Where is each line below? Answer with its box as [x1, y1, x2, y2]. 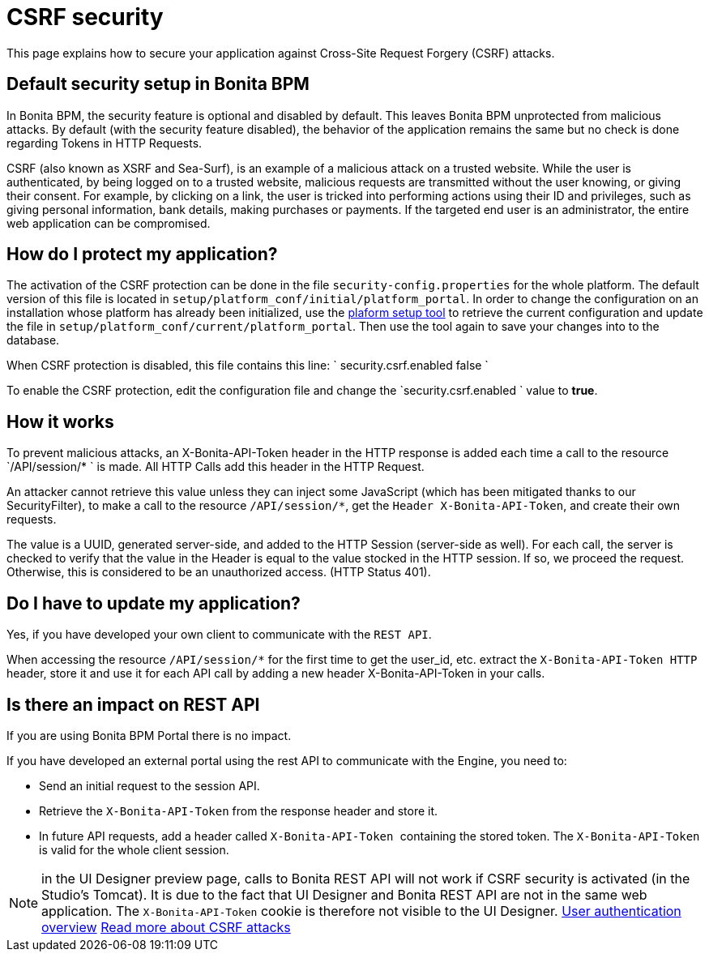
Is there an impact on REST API [6, 694, 260, 715]
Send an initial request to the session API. [39, 778, 260, 793]
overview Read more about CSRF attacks [41, 918, 291, 935]
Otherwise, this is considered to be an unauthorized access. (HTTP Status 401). [6, 565, 431, 580]
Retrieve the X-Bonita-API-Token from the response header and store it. [39, 803, 438, 818]
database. [6, 333, 60, 348]
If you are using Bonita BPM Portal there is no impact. [6, 728, 292, 742]
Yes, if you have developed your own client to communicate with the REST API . [6, 627, 432, 642]
